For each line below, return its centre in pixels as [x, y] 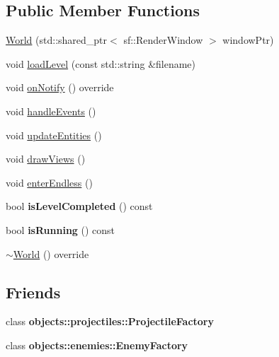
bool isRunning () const [61, 229]
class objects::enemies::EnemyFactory [97, 345]
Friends [33, 292]
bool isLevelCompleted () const [79, 206]
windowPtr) [248, 40]
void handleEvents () [51, 111]
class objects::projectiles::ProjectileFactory [110, 321]
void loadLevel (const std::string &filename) [101, 63]
